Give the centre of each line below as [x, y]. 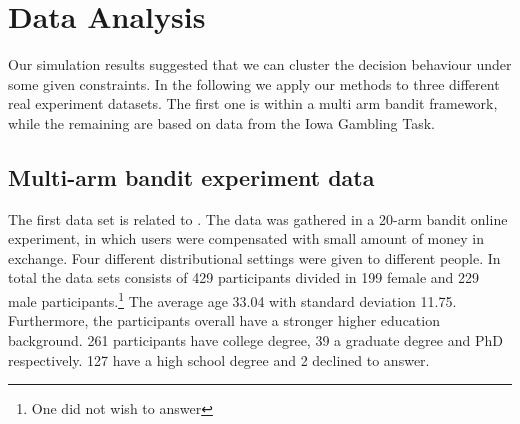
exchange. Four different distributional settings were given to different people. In [254, 257]
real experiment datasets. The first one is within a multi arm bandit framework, [253, 103]
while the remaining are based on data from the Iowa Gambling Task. [221, 122]
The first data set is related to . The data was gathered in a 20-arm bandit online [258, 218]
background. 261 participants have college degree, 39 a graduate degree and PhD [255, 339]
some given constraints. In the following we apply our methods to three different [254, 83]
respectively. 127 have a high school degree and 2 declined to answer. [219, 359]
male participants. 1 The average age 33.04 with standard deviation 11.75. [232, 299]
